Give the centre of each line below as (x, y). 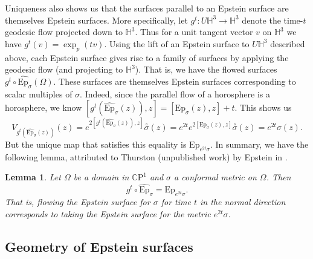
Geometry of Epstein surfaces (99, 246)
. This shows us (263, 107)
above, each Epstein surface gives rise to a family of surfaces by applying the (147, 57)
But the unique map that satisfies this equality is (96, 144)
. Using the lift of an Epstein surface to (177, 43)
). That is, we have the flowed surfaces (206, 69)
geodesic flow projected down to (64, 32)
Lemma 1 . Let (33, 177)
